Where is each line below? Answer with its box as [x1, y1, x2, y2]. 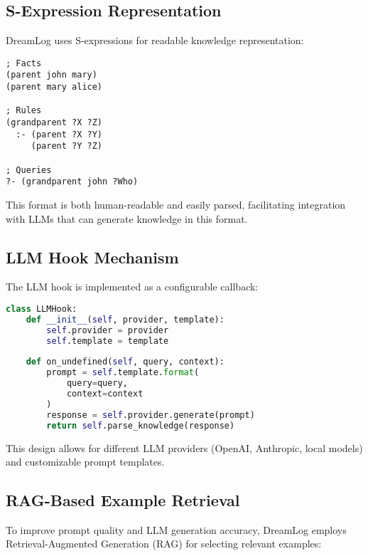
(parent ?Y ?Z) [31, 141, 103, 152]
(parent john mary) [6, 70, 97, 80]
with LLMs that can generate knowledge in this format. [6, 211, 248, 226]
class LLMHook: [6, 304, 77, 314]
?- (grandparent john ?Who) [6, 177, 139, 187]
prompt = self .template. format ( [46, 367, 200, 378]
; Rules [6, 105, 42, 116]
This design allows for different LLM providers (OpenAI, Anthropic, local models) [6, 440, 363, 455]
